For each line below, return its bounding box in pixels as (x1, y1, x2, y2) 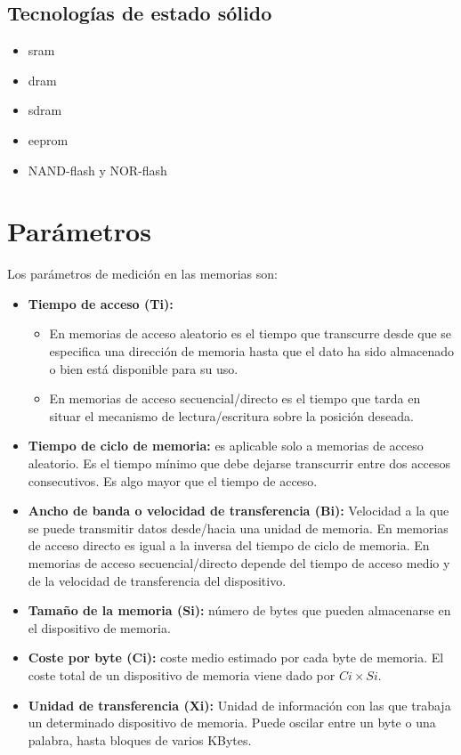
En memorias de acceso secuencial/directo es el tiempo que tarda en (49, 389, 421, 408)
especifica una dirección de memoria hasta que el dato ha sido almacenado (49, 342, 455, 361)
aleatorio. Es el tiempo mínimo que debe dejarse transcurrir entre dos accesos (28, 454, 450, 473)
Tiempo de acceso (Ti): (28, 294, 174, 313)
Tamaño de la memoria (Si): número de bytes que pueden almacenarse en (28, 601, 451, 620)
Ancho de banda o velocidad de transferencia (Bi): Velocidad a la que (28, 501, 449, 520)
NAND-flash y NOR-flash (28, 160, 167, 179)
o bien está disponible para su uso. (49, 359, 239, 377)
